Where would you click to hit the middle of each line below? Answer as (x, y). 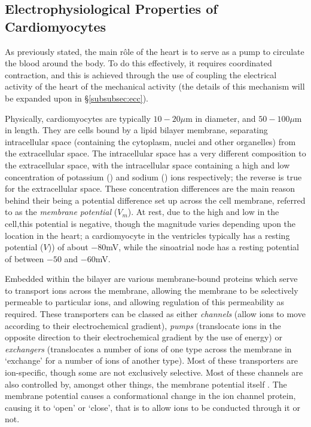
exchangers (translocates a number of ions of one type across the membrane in (148, 348)
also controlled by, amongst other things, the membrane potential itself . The (146, 384)
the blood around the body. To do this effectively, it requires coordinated (138, 63)
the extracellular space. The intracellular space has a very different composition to (155, 153)
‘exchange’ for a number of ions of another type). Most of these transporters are (151, 360)
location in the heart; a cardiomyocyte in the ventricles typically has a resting (147, 235)
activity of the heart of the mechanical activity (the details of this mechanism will (155, 86)
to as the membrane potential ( (61, 212)
